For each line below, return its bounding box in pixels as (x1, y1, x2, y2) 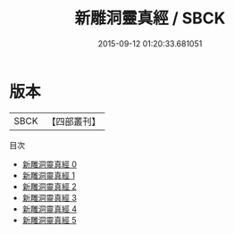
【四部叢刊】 (46, 115, 101, 128)
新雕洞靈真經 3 (21, 192, 78, 203)
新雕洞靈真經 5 (21, 214, 78, 225)
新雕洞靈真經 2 (21, 180, 78, 192)
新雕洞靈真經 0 (21, 158, 78, 170)
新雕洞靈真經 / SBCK (74, 8, 226, 29)
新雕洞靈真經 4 (21, 203, 78, 214)
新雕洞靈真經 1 (21, 170, 76, 180)
